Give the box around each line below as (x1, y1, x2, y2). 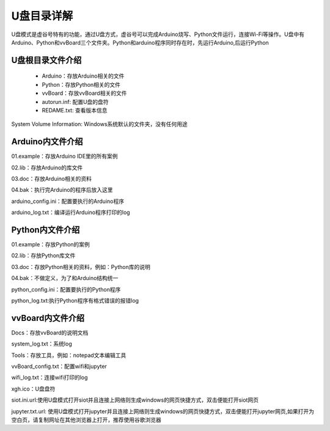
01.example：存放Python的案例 (11, 241, 90, 248)
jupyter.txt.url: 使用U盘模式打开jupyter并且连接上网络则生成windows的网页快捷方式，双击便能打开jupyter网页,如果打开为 (11, 407, 315, 415)
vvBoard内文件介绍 (11, 312, 85, 323)
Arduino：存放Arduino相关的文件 (42, 72, 125, 79)
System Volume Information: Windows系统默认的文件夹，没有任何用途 (11, 120, 188, 128)
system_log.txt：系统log (11, 340, 73, 348)
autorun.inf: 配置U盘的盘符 (42, 98, 109, 105)
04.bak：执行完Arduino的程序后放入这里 (11, 186, 113, 194)
